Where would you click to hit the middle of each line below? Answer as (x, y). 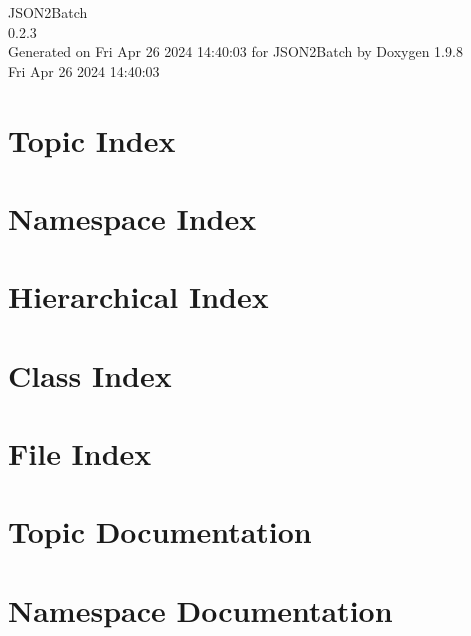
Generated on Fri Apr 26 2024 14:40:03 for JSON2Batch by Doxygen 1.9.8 (235, 51)
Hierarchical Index (138, 296)
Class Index (90, 374)
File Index (80, 453)
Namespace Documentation (200, 609)
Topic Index (92, 139)
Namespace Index (132, 217)
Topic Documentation (160, 531)
